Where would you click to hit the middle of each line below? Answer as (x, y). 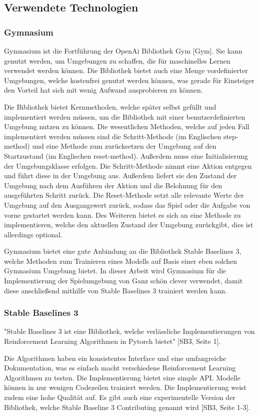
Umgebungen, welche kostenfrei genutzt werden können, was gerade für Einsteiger (129, 80)
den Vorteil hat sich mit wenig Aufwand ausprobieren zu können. (103, 90)
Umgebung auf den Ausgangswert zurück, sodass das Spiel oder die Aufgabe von (127, 204)
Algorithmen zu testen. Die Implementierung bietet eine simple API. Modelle (122, 377)
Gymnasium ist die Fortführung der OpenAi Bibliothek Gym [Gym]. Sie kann (123, 51)
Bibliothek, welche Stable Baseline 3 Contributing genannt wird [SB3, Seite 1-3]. (127, 407)
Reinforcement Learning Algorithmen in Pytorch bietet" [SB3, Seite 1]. (112, 341)
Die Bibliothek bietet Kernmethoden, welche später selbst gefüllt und (110, 106)
